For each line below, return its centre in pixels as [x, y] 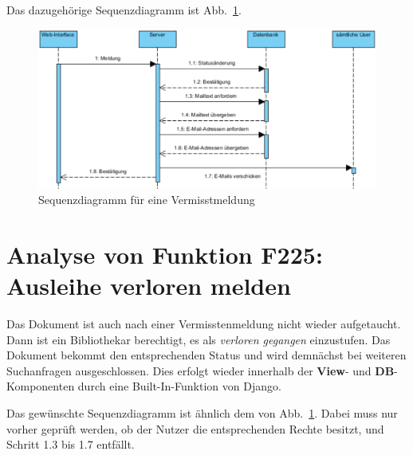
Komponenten [41, 386]
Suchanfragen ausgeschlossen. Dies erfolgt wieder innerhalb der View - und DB [201, 370]
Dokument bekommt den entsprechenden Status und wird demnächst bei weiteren [206, 355]
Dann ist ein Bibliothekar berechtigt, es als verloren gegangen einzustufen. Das [199, 339]
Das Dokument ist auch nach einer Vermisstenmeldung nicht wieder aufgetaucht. [204, 324]
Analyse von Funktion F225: [165, 254]
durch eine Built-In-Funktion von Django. [179, 386]
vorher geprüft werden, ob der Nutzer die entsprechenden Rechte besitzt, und [195, 428]
